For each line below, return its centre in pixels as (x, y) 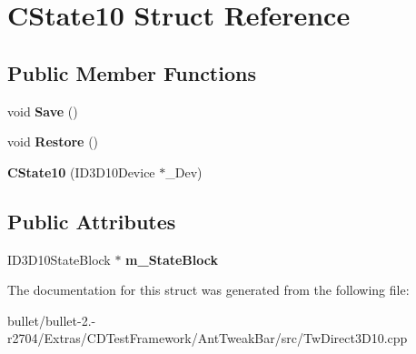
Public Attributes (92, 221)
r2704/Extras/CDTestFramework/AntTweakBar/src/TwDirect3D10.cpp (208, 338)
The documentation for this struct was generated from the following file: (208, 290)
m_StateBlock (172, 259)
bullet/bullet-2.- (52, 320)
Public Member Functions (132, 72)
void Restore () (53, 142)
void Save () (43, 111)
